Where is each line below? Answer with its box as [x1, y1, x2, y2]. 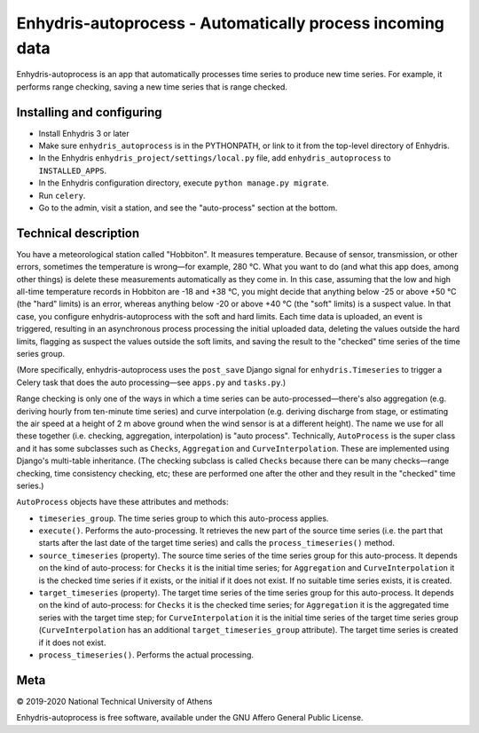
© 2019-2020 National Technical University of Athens [16, 696, 213, 706]
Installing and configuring [16, 105, 163, 120]
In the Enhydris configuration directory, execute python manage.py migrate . [38, 177, 329, 188]
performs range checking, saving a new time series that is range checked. [16, 81, 288, 92]
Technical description [16, 225, 140, 240]
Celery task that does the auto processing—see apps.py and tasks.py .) [16, 377, 287, 388]
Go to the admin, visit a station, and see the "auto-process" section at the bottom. [38, 202, 338, 213]
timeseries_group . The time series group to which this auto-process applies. [38, 513, 329, 524]
